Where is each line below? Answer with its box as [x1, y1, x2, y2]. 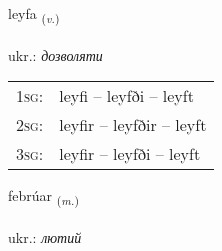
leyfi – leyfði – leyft [59, 84, 194, 108]
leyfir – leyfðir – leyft [59, 113, 207, 137]
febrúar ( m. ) [8, 185, 79, 209]
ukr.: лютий [8, 227, 82, 248]
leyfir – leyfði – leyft [59, 142, 201, 166]
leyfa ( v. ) [8, 3, 60, 26]
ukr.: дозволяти [8, 44, 103, 65]
